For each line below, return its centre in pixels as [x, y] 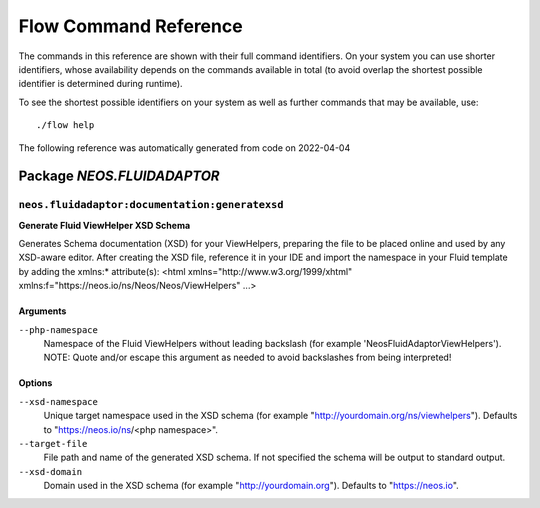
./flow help [65, 125]
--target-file [53, 443]
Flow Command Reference [131, 26]
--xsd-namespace [58, 401]
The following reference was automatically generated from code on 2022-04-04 [184, 147]
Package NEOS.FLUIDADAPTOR [119, 176]
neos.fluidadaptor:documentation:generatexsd [151, 205]
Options [35, 383]
